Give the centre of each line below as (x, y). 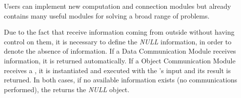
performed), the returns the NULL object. (67, 89)
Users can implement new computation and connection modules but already (118, 6)
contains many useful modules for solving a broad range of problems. (107, 15)
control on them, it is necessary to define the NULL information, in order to (118, 41)
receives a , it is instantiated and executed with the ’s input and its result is (117, 70)
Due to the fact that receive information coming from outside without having (119, 32)
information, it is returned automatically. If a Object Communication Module (120, 60)
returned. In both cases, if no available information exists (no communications (121, 80)
